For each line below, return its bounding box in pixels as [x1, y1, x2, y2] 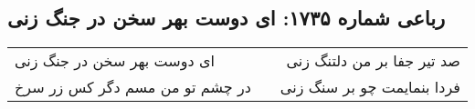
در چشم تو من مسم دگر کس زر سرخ [15, 76, 251, 98]
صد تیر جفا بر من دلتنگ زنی [286, 50, 460, 72]
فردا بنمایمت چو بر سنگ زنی [280, 76, 460, 98]
